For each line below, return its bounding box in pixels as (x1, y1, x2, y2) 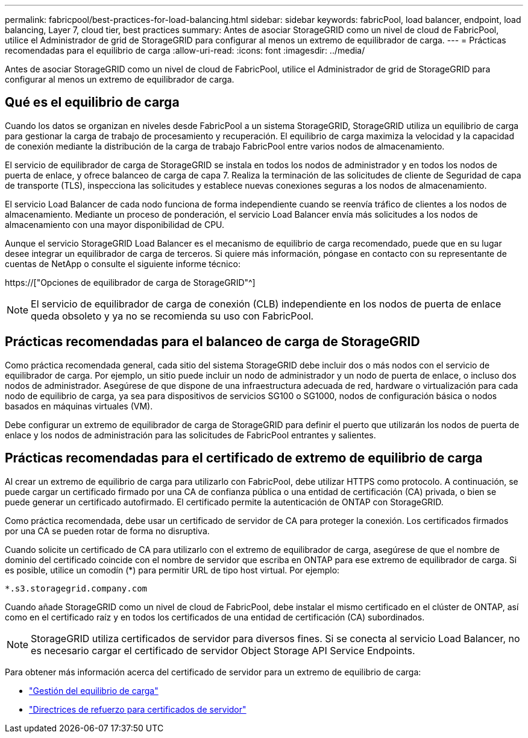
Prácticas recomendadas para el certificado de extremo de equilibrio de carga (5, 450, 483, 466)
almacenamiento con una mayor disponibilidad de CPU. (5, 219, 225, 230)
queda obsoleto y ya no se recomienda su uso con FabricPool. (31, 309, 314, 322)
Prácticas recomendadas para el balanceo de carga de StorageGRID (5, 334, 420, 350)
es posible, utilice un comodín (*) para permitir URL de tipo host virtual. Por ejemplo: (5, 564, 340, 575)
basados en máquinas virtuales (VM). (5, 400, 153, 411)
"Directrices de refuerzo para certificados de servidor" (29, 704, 247, 714)
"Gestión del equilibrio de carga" (29, 685, 159, 696)
